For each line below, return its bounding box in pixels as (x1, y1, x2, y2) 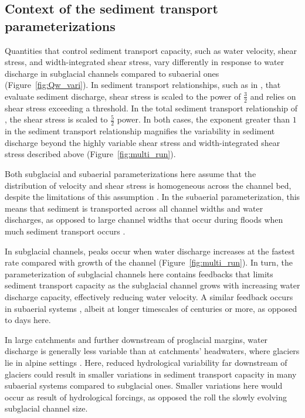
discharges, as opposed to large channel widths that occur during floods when (5, 213, 283, 226)
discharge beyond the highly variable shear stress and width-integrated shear (5, 136, 280, 148)
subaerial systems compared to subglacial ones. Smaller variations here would (5, 379, 283, 392)
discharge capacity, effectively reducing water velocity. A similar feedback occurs (5, 290, 293, 303)
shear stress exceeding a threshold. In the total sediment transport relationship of (5, 101, 298, 114)
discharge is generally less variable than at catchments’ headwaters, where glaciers (5, 345, 300, 357)
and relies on (250, 90, 296, 102)
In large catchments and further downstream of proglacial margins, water (5, 333, 268, 345)
